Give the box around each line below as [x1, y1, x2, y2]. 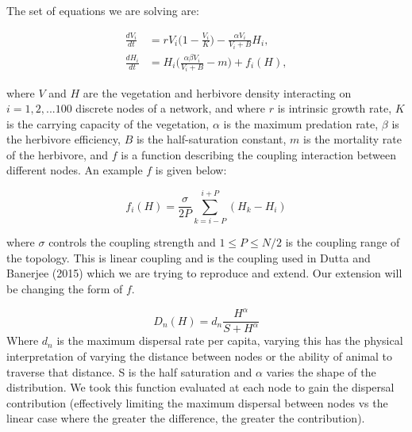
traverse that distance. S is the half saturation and [6, 363, 252, 380]
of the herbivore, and [6, 146, 109, 162]
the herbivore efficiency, [6, 131, 121, 147]
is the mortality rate [303, 131, 402, 147]
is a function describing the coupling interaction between [121, 146, 397, 162]
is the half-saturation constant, [136, 131, 287, 147]
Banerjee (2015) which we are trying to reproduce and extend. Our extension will [6, 265, 402, 281]
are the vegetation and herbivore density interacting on [83, 84, 352, 101]
